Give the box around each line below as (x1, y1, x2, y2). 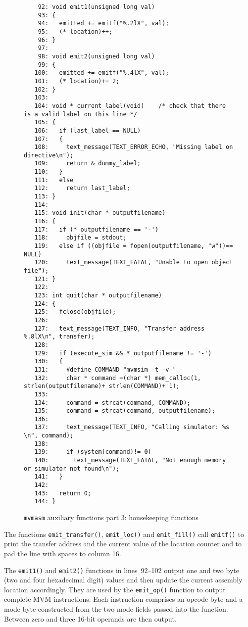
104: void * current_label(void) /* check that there (34, 102, 226, 109)
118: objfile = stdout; (34, 234, 127, 241)
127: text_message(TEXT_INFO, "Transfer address (34, 325, 205, 332)
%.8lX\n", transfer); (24, 333, 95, 340)
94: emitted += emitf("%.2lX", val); (38, 20, 169, 27)
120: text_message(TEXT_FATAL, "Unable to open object (34, 259, 233, 266)
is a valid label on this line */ (24, 110, 138, 118)
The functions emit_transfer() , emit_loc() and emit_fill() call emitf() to (4, 529, 244, 539)
